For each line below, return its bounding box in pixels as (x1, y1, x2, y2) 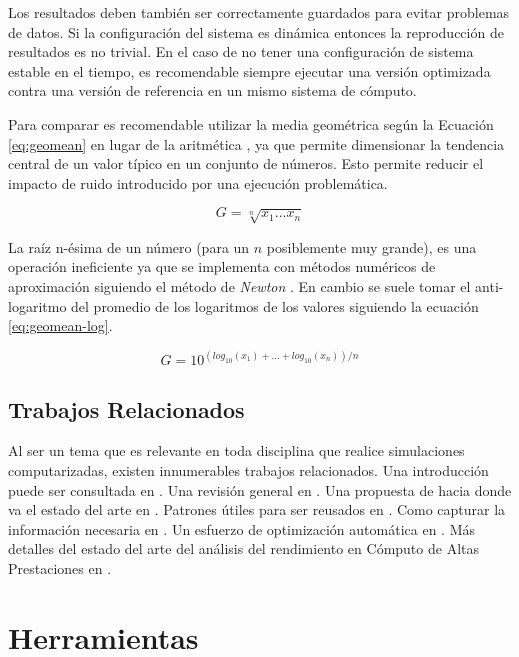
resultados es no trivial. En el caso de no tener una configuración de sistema (8, 41, 474, 62)
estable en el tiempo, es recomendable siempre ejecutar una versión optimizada (8, 60, 491, 81)
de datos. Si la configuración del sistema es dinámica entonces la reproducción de (8, 21, 504, 42)
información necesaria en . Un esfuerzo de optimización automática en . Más (8, 518, 476, 539)
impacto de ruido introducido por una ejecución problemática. (8, 172, 388, 193)
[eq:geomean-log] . (8, 315, 113, 336)
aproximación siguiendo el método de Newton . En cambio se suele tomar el (8, 275, 471, 296)
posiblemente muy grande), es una (266, 236, 477, 257)
